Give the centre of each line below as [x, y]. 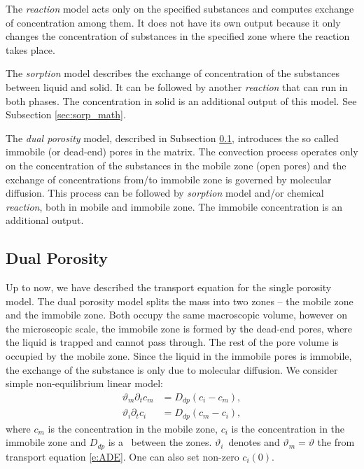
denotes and [254, 442]
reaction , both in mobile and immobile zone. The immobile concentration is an [174, 206]
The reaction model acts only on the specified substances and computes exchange [180, 8]
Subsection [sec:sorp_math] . [66, 114]
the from [336, 442]
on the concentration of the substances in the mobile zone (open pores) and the [176, 165]
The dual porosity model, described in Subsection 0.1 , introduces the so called [172, 138]
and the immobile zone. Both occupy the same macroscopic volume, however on [177, 315]
